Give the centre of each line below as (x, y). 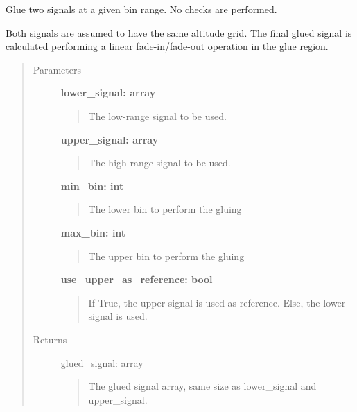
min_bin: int (92, 186)
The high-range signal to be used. (159, 163)
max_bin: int (93, 232)
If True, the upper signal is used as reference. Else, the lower (217, 302)
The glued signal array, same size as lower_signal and (202, 386)
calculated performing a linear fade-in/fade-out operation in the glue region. (167, 46)
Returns (50, 339)
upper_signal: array (110, 139)
